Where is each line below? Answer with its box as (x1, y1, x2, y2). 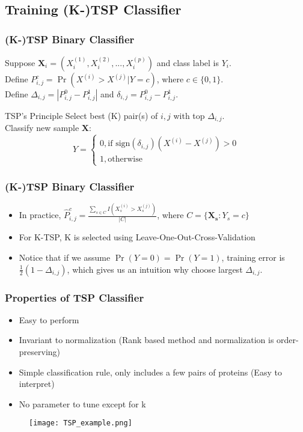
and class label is (156, 56, 219, 68)
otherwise (108, 155, 142, 164)
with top (173, 109, 205, 121)
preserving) (19, 345, 61, 358)
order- (277, 333, 299, 346)
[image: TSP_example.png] (29, 419, 132, 428)
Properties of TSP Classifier (5, 290, 144, 305)
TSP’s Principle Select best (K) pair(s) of (5, 109, 158, 121)
